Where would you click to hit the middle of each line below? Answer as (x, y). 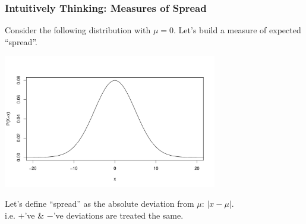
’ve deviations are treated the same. (118, 215)
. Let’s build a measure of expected (237, 30)
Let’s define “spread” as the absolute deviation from (100, 204)
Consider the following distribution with (78, 30)
